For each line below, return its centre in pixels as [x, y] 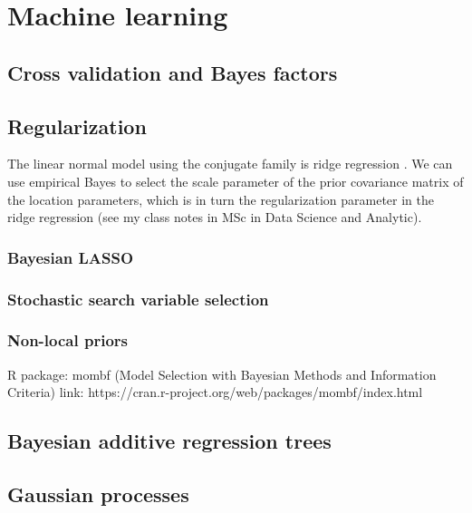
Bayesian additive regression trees [169, 441]
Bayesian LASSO [71, 257]
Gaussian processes [98, 494]
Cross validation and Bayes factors [173, 72]
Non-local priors [68, 340]
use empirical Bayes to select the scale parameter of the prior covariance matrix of [236, 181]
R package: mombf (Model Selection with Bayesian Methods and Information [222, 374]
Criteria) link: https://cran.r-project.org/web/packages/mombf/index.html [215, 392]
